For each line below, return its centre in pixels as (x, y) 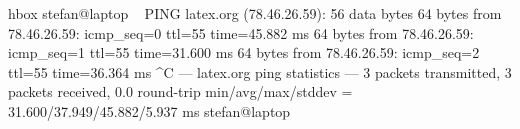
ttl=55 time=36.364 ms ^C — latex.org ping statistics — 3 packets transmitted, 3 (260, 71)
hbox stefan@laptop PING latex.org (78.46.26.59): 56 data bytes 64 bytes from (255, 13)
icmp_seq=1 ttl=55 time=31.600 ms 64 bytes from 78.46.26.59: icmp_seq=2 (244, 52)
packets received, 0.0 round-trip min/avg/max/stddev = (180, 91)
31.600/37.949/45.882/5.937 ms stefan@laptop (149, 110)
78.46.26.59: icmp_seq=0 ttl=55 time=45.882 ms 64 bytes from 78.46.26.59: (241, 32)
